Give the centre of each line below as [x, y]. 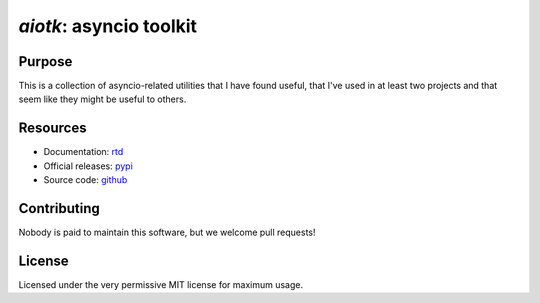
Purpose [45, 61]
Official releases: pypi [88, 166]
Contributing [59, 208]
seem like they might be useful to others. [102, 99]
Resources [52, 128]
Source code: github [85, 180]
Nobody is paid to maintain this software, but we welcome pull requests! [167, 232]
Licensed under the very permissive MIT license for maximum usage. [161, 284]
